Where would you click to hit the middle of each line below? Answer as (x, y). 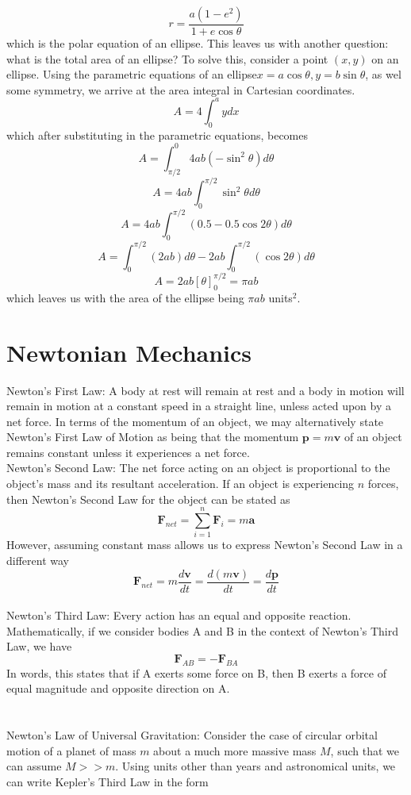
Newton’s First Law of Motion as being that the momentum (153, 437)
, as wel (383, 74)
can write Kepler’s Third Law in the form (108, 781)
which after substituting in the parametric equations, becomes (157, 134)
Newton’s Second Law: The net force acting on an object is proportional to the (198, 468)
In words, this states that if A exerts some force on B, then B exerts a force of (196, 672)
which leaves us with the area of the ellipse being (125, 297)
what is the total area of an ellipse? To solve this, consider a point (167, 58)
